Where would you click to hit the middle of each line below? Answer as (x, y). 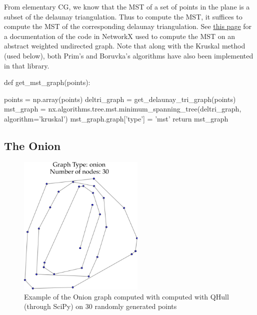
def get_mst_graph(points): (47, 82)
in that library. (27, 65)
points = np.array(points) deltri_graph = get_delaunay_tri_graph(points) (120, 99)
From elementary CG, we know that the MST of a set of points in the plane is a (127, 6)
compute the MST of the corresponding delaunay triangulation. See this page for (128, 26)
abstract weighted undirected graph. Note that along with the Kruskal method (125, 46)
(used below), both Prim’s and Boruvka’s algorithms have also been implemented (129, 55)
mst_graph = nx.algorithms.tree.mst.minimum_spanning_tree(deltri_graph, (123, 109)
